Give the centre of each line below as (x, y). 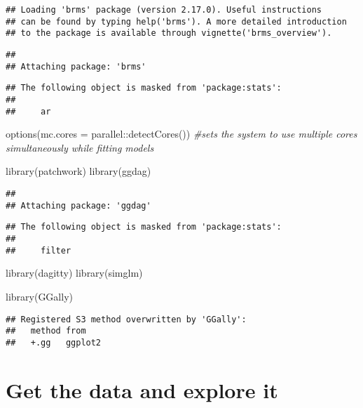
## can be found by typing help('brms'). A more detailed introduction (176, 21)
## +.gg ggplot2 (54, 342)
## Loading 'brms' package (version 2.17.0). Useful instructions (164, 10)
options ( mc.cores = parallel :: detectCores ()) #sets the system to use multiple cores (181, 134)
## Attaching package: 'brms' (76, 66)
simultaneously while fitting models (80, 147)
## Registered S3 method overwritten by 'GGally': (126, 319)
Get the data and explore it (142, 389)
